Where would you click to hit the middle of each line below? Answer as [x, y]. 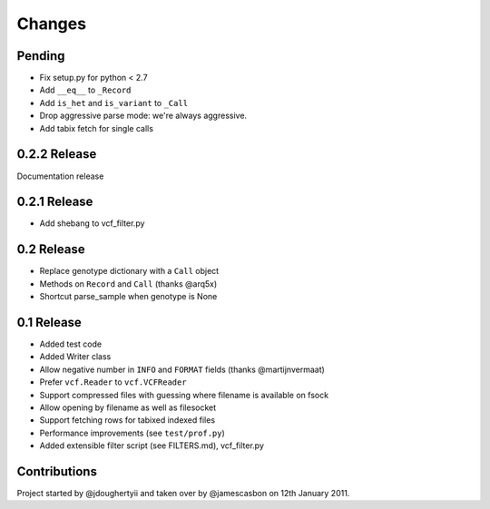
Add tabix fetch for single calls [97, 128]
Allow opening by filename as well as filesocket [128, 407]
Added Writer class [75, 357]
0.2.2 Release [57, 154]
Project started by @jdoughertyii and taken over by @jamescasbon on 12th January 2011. [183, 494]
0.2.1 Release [55, 202]
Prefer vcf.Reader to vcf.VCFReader [113, 382]
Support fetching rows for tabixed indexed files [127, 420]
